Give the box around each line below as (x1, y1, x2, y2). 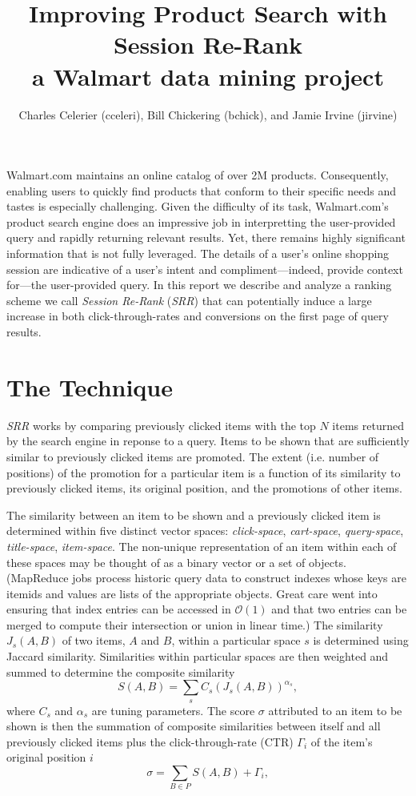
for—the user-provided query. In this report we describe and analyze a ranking (6, 276, 392, 293)
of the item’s (310, 733, 373, 750)
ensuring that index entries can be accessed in (6, 601, 231, 617)
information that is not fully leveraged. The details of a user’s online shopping (6, 245, 390, 262)
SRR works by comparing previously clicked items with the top (6, 416, 316, 433)
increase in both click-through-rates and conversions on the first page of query (6, 308, 389, 324)
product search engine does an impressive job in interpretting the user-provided (6, 213, 396, 230)
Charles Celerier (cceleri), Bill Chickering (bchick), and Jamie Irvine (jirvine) (18, 106, 398, 123)
